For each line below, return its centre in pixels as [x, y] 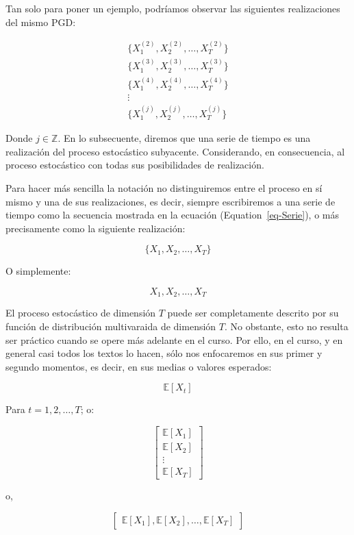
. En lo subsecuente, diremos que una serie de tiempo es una [184, 138]
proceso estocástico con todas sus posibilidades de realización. [135, 165]
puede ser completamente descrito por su [253, 313]
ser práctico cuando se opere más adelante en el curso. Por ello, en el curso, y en [174, 339]
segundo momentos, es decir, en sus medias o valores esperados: [139, 366]
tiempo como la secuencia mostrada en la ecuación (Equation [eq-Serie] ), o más [172, 215]
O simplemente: [38, 271]
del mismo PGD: [41, 22]
